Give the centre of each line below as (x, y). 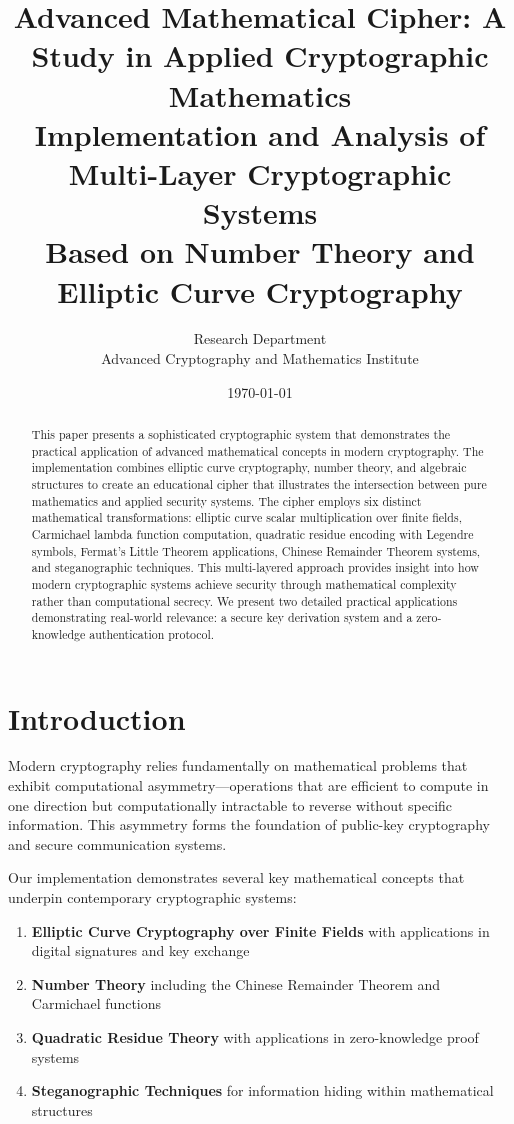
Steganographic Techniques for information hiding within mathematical (262, 1090)
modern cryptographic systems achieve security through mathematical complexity (244, 583)
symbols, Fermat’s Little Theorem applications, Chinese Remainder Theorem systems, (256, 550)
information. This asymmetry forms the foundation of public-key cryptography (249, 824)
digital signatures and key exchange (140, 950)
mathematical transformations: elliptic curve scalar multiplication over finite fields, (246, 517)
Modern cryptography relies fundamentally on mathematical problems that (238, 765)
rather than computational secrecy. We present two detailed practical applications (244, 600)
